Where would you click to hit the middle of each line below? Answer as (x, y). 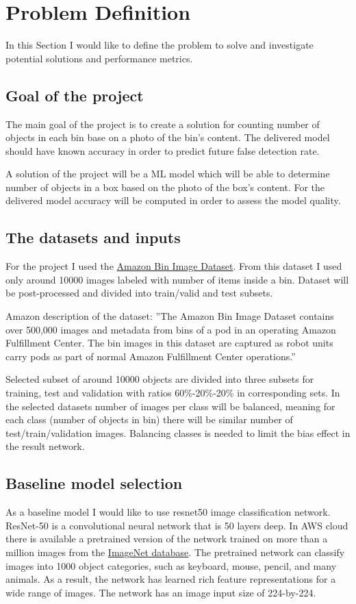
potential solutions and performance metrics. (99, 58)
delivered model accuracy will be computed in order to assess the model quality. (173, 200)
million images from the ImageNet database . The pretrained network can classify (175, 552)
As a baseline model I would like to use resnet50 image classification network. (168, 512)
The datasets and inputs (93, 237)
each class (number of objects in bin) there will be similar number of (149, 419)
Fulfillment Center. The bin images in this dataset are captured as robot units (169, 343)
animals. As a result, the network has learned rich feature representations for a (171, 579)
